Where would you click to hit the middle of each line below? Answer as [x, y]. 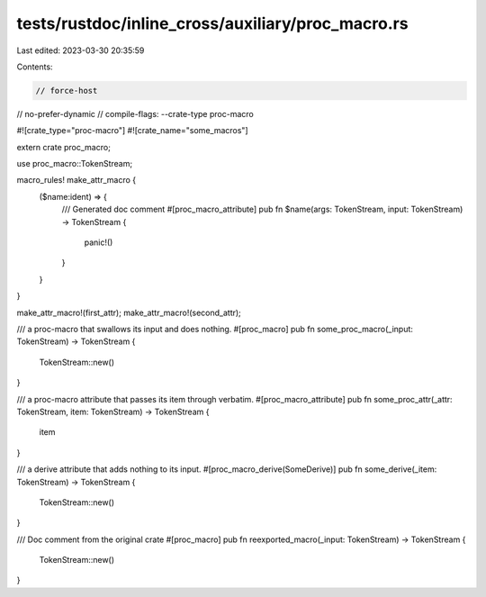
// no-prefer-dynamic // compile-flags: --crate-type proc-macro [135, 113]
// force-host [67, 90]
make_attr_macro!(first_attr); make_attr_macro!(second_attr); [129, 312]
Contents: [35, 67]
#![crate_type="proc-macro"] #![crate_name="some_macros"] [132, 131]
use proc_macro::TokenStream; [75, 164]
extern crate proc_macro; [64, 147]
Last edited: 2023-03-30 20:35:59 [81, 50]
